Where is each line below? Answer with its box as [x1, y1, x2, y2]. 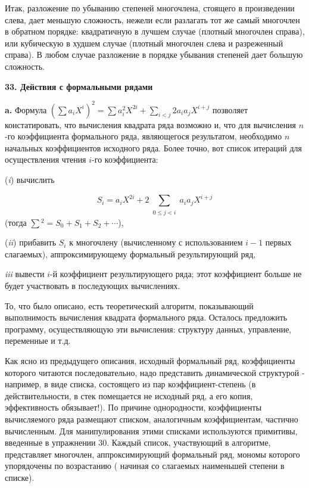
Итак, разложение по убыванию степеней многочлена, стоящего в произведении [5, 2, 295, 14]
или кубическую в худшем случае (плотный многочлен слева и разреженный [5, 36, 283, 49]
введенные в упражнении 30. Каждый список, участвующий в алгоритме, [5, 436, 271, 449]
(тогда [5, 216, 27, 228]
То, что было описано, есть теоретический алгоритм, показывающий [5, 299, 254, 312]
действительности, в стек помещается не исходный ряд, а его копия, [5, 389, 253, 402]
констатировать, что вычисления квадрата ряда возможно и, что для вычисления [5, 118, 296, 130]
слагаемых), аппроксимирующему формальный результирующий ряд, [5, 247, 256, 260]
